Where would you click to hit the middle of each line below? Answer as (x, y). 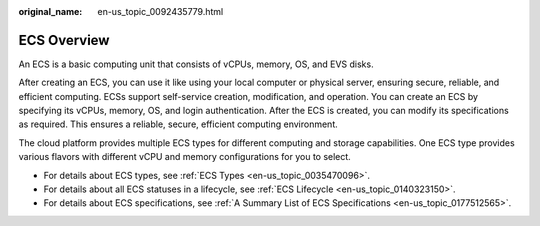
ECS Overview (64, 40)
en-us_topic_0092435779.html (160, 11)
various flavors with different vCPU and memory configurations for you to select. (185, 157)
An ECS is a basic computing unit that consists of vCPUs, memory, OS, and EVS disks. (196, 64)
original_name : (50, 11)
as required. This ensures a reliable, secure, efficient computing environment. (178, 124)
